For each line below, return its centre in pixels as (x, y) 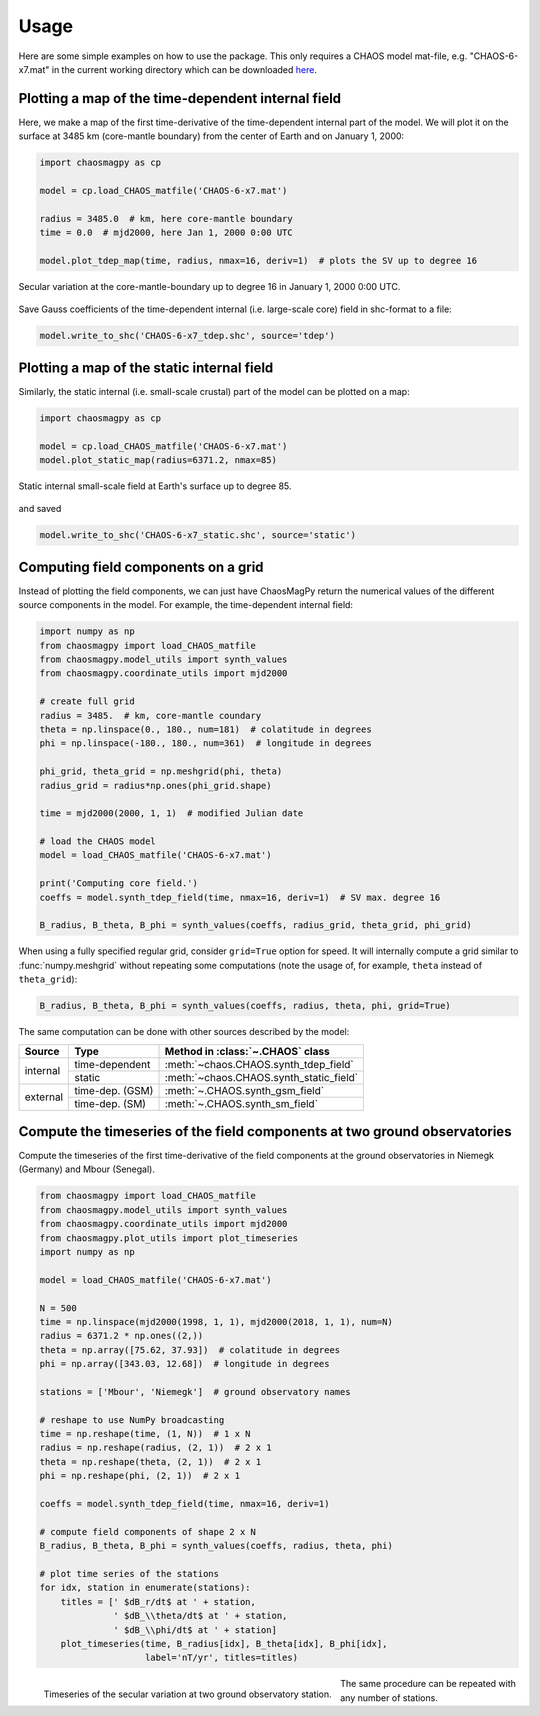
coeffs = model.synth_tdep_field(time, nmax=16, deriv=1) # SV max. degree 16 (240, 897)
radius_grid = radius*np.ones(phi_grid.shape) (155, 785)
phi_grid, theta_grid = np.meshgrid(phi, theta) (161, 771)
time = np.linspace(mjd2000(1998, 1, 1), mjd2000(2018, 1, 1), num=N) (216, 1321)
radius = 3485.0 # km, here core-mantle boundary (166, 218)
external (44, 1097)
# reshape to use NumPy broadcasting (132, 1419)
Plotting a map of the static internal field (146, 367)
